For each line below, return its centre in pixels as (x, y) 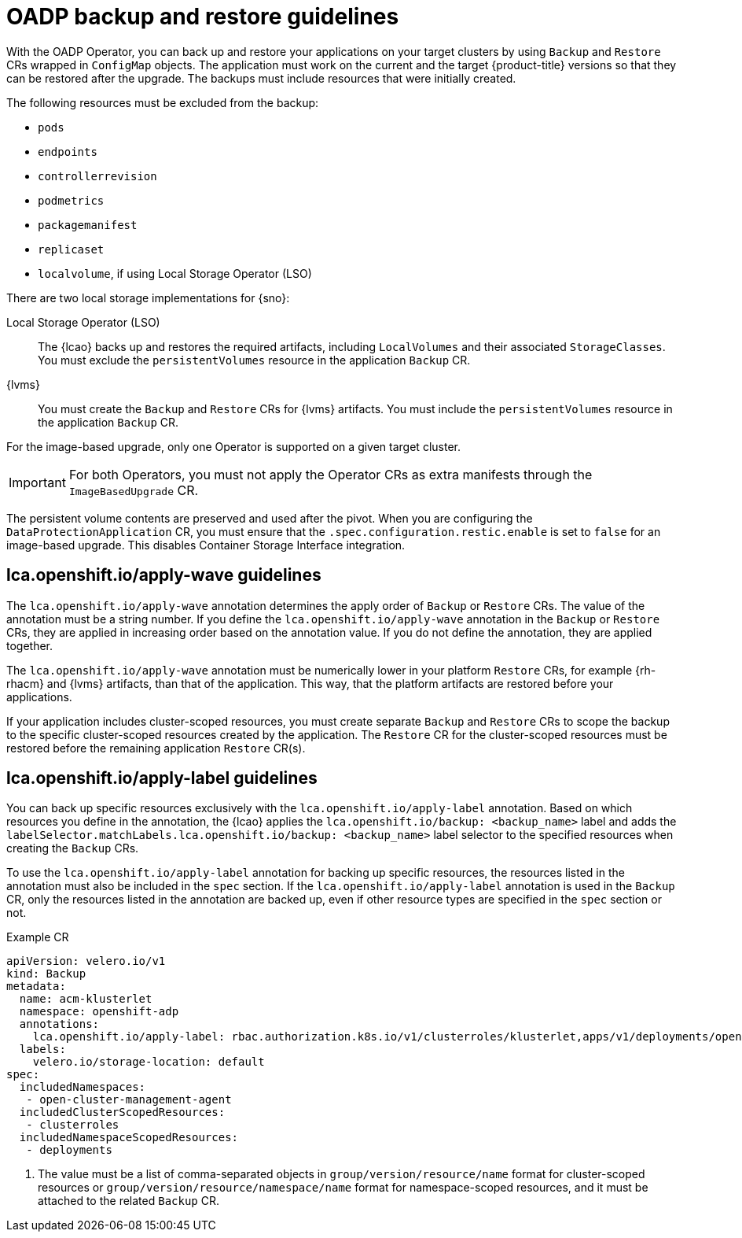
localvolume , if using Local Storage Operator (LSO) (175, 273)
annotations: (59, 1024)
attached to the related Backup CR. (129, 1201)
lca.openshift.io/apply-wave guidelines (164, 575)
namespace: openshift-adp (99, 1012)
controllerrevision (97, 176)
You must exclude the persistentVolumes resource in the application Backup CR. (254, 360)
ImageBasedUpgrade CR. (134, 490)
